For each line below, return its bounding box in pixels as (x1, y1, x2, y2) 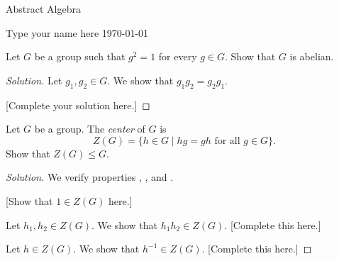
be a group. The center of (34, 121, 145, 136)
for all (214, 135, 240, 146)
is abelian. (289, 49, 334, 64)
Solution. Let (6, 72, 62, 87)
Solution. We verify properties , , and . (6, 170, 174, 184)
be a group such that (34, 49, 126, 64)
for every (158, 49, 197, 64)
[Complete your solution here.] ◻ (6, 97, 150, 112)
